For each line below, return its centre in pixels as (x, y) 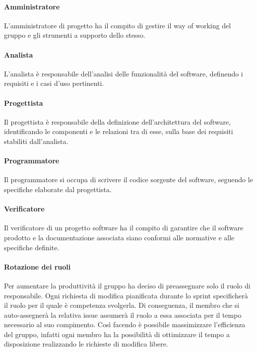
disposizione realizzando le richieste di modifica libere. (86, 344)
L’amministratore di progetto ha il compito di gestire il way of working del (118, 25)
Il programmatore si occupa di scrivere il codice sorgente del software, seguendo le (128, 179)
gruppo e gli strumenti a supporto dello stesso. (75, 35)
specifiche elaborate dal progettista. (58, 189)
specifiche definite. (32, 247)
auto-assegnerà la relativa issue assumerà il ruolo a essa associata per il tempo (123, 315)
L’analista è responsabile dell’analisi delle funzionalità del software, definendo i (124, 73)
